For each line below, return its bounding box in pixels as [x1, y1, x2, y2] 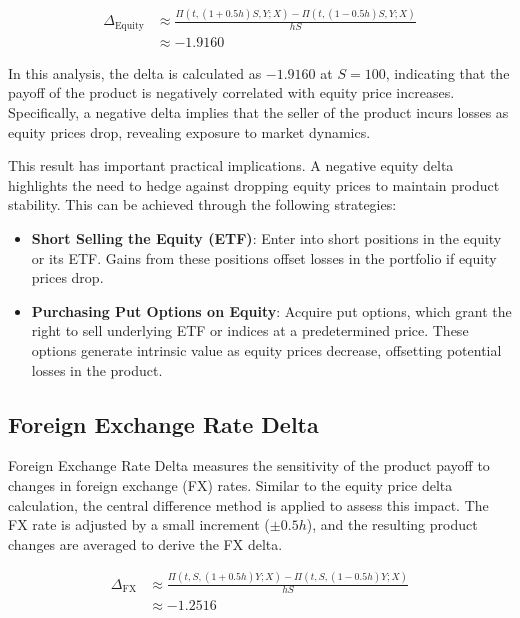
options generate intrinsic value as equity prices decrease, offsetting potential [31, 339, 502, 360]
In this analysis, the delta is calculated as [8, 62, 262, 83]
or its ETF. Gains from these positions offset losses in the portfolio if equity [31, 247, 497, 268]
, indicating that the [385, 62, 510, 83]
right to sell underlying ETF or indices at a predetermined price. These [31, 320, 469, 341]
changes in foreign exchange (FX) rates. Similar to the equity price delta [8, 474, 453, 495]
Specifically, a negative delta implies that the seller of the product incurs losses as [8, 102, 509, 123]
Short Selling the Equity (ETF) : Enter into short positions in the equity [31, 227, 502, 248]
